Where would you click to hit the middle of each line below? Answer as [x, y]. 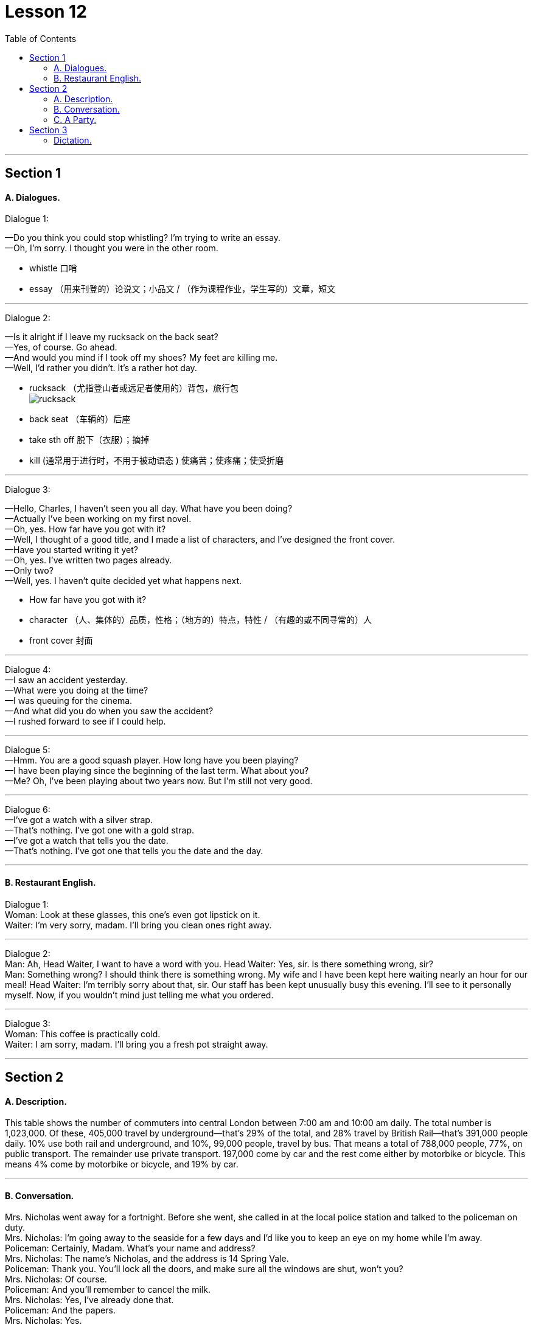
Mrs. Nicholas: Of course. [56, 1279]
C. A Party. [75, 119]
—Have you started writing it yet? [71, 550]
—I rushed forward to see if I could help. [85, 722]
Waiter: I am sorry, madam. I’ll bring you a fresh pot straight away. [137, 1044]
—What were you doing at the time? [77, 690]
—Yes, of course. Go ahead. [61, 347]
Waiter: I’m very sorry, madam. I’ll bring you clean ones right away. [138, 925]
